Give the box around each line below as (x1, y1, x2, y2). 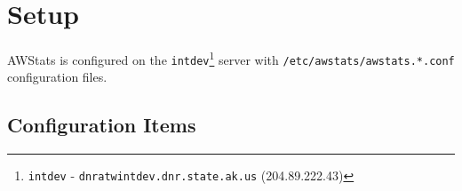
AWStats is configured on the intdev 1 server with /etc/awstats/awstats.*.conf (7, 48, 455, 68)
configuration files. (7, 68, 108, 86)
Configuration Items (7, 111, 196, 139)
